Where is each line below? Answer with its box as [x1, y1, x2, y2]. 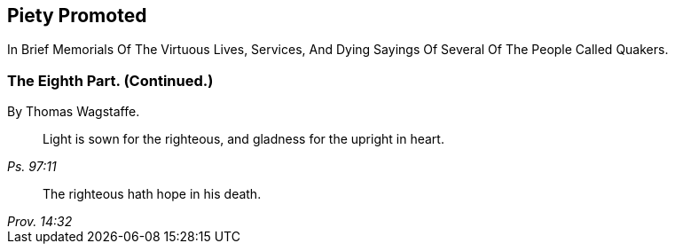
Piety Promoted [7, 4, 147, 27]
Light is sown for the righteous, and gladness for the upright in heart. [43, 131, 444, 147]
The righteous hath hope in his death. [43, 186, 262, 202]
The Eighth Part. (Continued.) [7, 71, 214, 90]
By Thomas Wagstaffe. [7, 104, 140, 120]
